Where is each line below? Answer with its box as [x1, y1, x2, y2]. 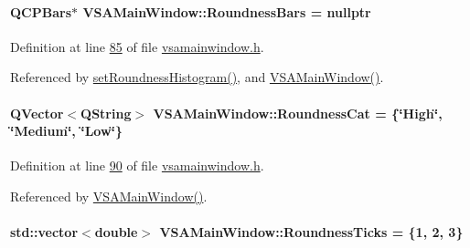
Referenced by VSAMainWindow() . [10, 186, 208, 205]
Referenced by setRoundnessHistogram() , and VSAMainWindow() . [10, 67, 384, 87]
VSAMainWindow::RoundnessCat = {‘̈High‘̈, [153, 103, 443, 122]
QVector [10, 103, 64, 122]
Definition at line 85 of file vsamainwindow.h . [10, 36, 264, 56]
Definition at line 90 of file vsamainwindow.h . [10, 156, 264, 175]
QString [80, 103, 132, 122]
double [94, 222, 138, 242]
